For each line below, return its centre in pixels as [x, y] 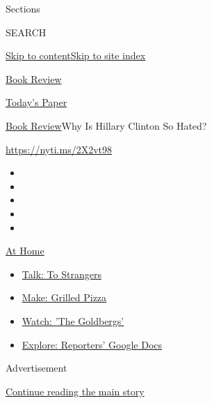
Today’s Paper [36, 102]
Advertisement [36, 368]
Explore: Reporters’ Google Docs [92, 344]
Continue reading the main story [75, 391]
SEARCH [26, 32]
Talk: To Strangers [62, 274]
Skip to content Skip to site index [76, 55]
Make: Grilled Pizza [64, 297]
